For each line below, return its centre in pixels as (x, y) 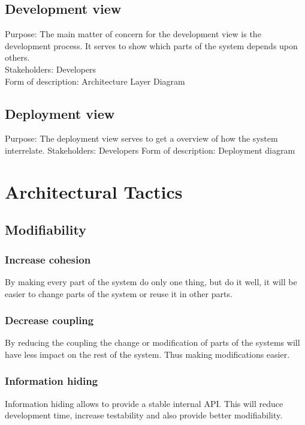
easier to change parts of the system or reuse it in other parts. (119, 293)
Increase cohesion (48, 259)
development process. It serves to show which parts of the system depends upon (151, 45)
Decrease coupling (49, 320)
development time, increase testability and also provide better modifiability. (144, 415)
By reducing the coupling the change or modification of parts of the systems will (152, 342)
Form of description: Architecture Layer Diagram (95, 81)
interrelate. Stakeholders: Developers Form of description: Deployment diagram (150, 150)
